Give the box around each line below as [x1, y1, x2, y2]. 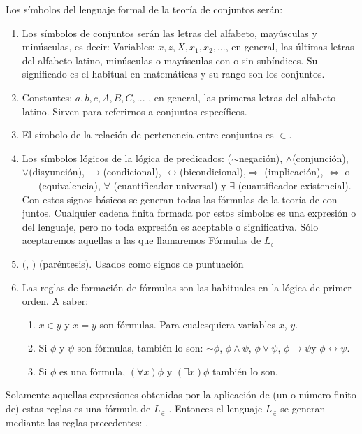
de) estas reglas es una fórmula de [6, 401, 151, 416]
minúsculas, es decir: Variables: [22, 39, 155, 54]
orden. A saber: [22, 294, 89, 308]
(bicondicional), [180, 164, 246, 179]
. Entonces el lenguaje [168, 401, 263, 416]
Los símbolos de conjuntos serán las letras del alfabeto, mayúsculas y [22, 25, 317, 40]
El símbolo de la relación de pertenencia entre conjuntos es [22, 127, 274, 142]
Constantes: [22, 89, 73, 104]
